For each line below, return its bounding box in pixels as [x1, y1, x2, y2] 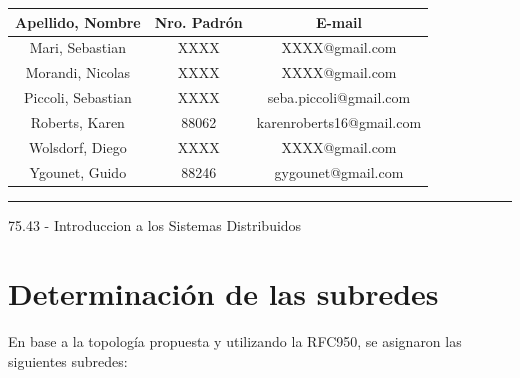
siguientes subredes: [8, 350, 128, 371]
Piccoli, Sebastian [24, 87, 132, 108]
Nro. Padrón [154, 11, 243, 32]
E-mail [315, 11, 363, 32]
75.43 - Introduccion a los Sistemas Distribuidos [8, 214, 302, 235]
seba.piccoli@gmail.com [267, 87, 411, 108]
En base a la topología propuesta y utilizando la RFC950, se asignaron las [8, 331, 462, 352]
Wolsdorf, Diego [29, 136, 127, 157]
